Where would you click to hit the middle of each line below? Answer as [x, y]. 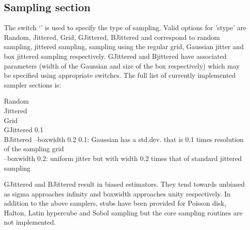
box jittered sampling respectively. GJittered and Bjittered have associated [115, 56]
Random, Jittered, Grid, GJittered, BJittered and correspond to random [112, 37]
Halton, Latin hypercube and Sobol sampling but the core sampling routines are [123, 212]
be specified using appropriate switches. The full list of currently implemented [120, 75]
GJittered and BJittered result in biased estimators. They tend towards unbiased [125, 184]
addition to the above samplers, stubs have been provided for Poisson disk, [115, 203]
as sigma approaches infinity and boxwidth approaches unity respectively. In [117, 193]
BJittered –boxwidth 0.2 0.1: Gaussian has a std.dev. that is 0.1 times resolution [124, 139]
